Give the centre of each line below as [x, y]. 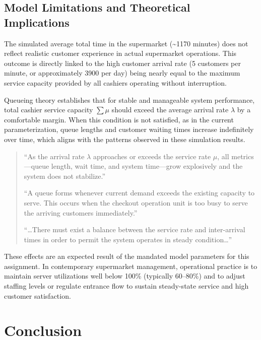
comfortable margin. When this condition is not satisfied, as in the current [119, 119]
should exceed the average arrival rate [170, 110]
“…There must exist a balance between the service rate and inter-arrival [135, 229]
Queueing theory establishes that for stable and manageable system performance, [129, 99]
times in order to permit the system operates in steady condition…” [128, 239]
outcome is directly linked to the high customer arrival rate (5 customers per [122, 63]
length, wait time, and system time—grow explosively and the [147, 166]
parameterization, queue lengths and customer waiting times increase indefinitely [129, 129]
